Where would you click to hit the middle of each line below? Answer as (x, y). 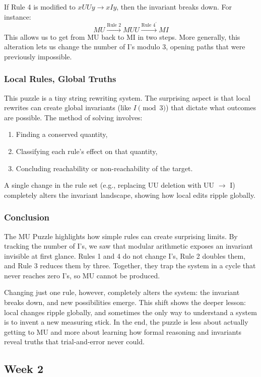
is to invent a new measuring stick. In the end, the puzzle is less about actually (126, 322)
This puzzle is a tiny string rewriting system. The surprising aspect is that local (127, 97)
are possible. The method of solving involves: (73, 117)
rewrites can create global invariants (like (68, 107)
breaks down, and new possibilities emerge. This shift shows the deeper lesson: (125, 302)
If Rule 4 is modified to (40, 7)
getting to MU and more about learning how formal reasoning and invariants (123, 331)
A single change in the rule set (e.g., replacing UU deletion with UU (109, 185)
